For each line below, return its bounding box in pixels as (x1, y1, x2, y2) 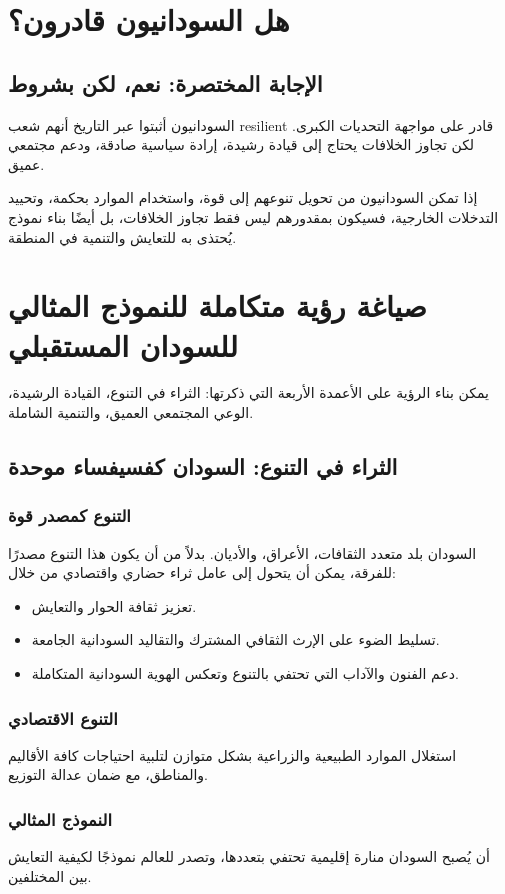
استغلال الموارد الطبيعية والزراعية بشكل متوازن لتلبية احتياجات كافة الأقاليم (8, 744, 457, 765)
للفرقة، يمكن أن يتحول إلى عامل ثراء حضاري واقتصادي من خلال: (8, 562, 396, 583)
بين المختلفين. (8, 865, 92, 886)
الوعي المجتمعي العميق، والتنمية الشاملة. (8, 402, 254, 423)
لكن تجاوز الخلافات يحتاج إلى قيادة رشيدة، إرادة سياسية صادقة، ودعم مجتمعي (8, 134, 475, 155)
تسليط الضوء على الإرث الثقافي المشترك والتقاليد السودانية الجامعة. (31, 629, 440, 650)
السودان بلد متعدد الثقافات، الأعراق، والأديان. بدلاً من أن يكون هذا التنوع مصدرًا (8, 542, 477, 563)
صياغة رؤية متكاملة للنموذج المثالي (8, 285, 427, 326)
